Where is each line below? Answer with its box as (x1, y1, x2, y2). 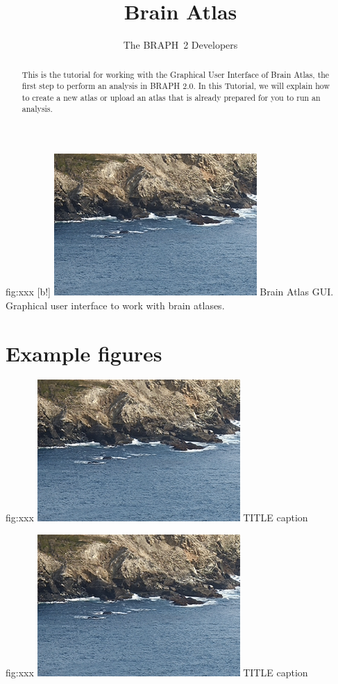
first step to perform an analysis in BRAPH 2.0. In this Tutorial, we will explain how (22, 80, 330, 92)
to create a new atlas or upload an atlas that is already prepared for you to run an (22, 91, 321, 103)
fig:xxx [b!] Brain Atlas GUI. (6, 284, 334, 299)
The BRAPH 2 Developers (123, 38, 238, 52)
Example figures (6, 339, 162, 367)
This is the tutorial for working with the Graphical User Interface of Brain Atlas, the (22, 68, 330, 80)
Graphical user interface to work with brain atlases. (6, 298, 225, 312)
